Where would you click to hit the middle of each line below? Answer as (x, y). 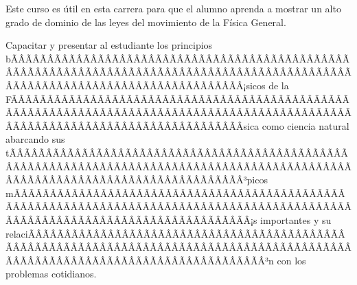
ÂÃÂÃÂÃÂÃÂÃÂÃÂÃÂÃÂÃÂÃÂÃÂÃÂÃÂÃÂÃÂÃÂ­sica (133, 125)
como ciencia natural (306, 125)
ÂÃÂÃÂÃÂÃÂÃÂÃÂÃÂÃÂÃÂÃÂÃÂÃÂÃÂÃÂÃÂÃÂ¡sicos (136, 85)
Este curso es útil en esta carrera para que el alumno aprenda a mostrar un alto (173, 8)
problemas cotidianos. (51, 274)
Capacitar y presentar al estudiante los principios (109, 45)
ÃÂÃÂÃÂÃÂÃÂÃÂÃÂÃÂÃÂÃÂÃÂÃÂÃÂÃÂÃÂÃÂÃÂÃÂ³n (140, 260)
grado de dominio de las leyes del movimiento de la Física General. (146, 22)
